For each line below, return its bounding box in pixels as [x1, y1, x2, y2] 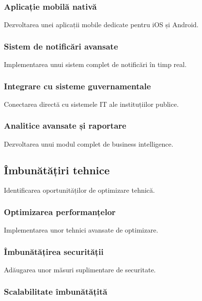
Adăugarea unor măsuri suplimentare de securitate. [4, 265, 156, 275]
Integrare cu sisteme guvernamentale [4, 80, 151, 92]
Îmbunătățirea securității [4, 245, 104, 257]
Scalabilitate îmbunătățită [4, 285, 108, 297]
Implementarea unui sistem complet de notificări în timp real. [4, 59, 187, 69]
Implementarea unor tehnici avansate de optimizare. [4, 225, 158, 235]
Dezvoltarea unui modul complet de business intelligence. [4, 138, 173, 149]
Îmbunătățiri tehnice [4, 162, 110, 177]
